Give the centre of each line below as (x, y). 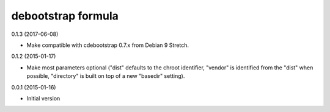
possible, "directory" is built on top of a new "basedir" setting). (106, 76)
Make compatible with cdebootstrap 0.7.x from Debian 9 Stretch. (108, 45)
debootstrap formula (65, 16)
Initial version (43, 98)
